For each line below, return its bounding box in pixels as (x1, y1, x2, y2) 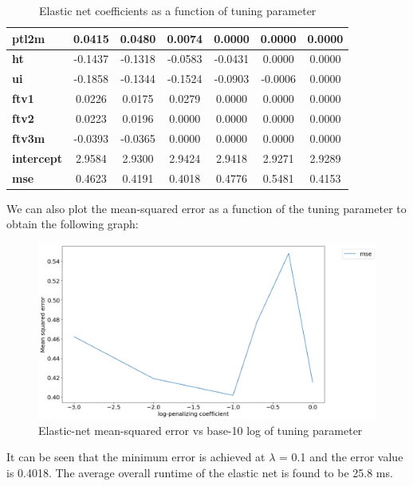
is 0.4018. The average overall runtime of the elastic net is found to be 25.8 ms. (6, 464, 393, 480)
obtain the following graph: (6, 215, 139, 232)
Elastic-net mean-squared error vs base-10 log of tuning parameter (38, 421, 363, 438)
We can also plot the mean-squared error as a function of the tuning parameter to (6, 200, 407, 216)
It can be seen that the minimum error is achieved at (6, 448, 265, 465)
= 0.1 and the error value (279, 448, 403, 465)
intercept (12, 149, 62, 166)
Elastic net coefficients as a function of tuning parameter (38, 2, 317, 18)
